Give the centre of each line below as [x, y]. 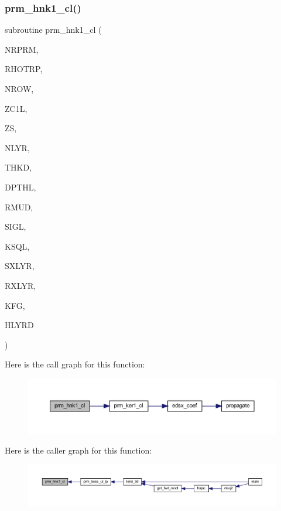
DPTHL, [20, 187]
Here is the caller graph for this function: [78, 450]
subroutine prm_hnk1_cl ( [53, 30]
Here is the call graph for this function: [75, 364]
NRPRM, [22, 49]
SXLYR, [20, 266]
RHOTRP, [24, 69]
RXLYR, [20, 285]
